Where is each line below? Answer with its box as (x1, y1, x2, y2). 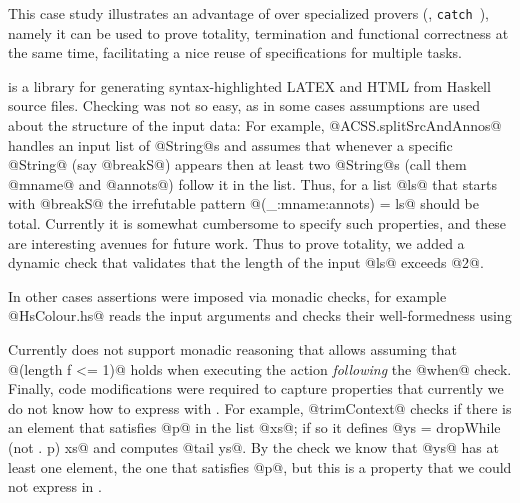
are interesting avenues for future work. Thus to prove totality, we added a (8, 232, 465, 253)
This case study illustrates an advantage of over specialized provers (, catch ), (8, 3, 489, 23)
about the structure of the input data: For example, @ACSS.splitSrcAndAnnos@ (8, 115, 502, 136)
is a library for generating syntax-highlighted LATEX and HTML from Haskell (8, 75, 491, 96)
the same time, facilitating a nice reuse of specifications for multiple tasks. (8, 42, 462, 63)
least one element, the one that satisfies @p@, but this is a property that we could (8, 456, 512, 477)
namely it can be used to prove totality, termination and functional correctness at (8, 22, 509, 43)
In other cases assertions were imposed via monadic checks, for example (8, 285, 447, 306)
